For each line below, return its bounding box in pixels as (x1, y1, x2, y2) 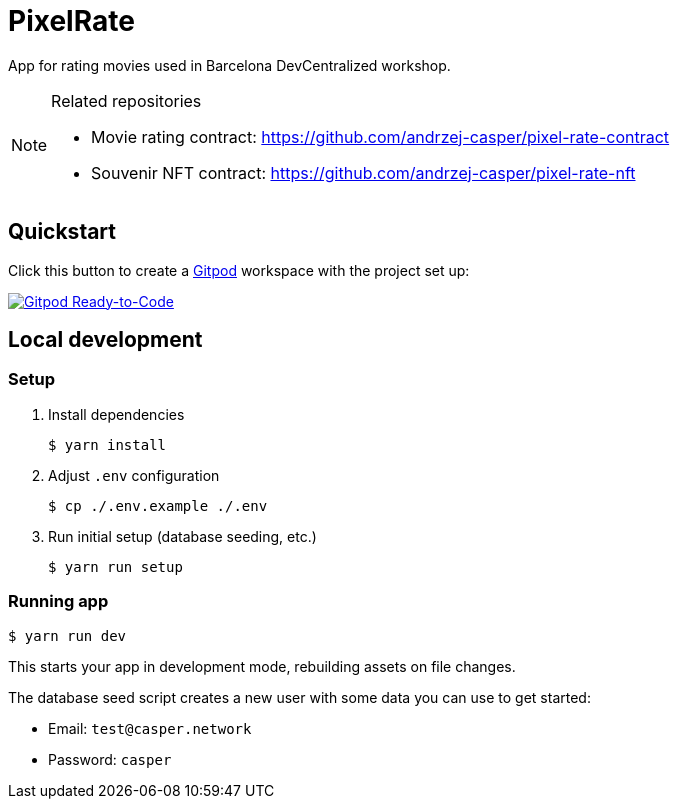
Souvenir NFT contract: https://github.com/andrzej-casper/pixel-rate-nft (91, 162, 636, 183)
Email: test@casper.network (48, 719, 252, 737)
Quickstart (8, 219, 117, 245)
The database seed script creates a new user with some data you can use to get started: (8, 688, 591, 706)
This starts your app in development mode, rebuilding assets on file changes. (8, 657, 516, 675)
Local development (8, 327, 203, 353)
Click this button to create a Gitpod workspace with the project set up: (8, 261, 470, 279)
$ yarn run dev (8, 627, 127, 644)
